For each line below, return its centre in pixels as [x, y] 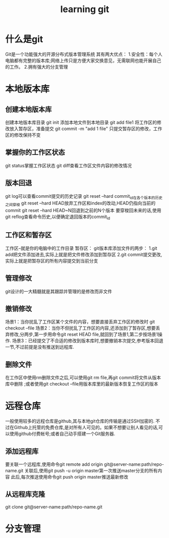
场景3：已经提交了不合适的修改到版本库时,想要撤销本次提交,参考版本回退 [88, 341]
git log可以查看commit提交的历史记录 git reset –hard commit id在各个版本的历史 [84, 197]
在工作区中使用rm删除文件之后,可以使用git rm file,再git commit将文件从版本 [83, 378]
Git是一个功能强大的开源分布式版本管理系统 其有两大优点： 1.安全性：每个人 [84, 54]
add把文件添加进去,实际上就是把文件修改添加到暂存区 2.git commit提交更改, [84, 254]
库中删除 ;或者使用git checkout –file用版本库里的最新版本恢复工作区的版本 [82, 384]
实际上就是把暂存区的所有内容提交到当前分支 [52, 260]
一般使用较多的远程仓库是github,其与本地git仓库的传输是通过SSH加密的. [80, 421]
